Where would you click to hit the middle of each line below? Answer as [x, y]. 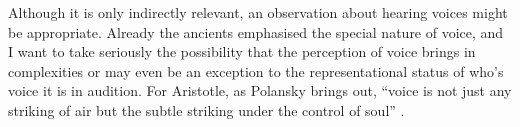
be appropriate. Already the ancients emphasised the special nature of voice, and [256, 31]
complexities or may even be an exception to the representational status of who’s [256, 70]
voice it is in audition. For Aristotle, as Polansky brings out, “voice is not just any [260, 90]
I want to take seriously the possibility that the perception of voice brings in [242, 51]
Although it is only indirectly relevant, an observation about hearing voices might [258, 12]
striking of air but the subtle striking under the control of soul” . [206, 109]
